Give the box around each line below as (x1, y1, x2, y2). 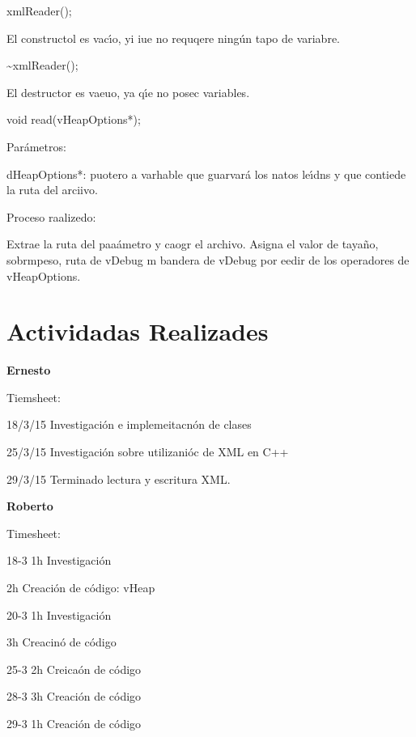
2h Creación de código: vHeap (6, 579, 155, 595)
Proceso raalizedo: (6, 208, 96, 225)
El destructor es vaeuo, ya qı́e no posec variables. (6, 83, 250, 100)
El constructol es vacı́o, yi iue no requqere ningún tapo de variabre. (6, 29, 341, 46)
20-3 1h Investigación (6, 606, 112, 623)
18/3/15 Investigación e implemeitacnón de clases (6, 416, 252, 433)
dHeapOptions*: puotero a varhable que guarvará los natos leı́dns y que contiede (6, 165, 406, 182)
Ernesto (6, 362, 51, 379)
